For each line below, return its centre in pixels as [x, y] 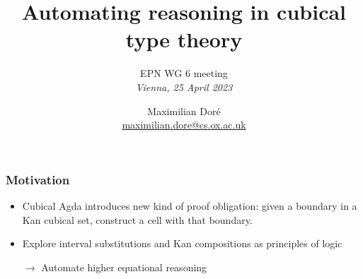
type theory [184, 39]
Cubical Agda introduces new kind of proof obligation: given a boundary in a [190, 205]
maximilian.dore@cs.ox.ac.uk [184, 125]
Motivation [38, 179]
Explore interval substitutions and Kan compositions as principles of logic [182, 243]
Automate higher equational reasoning [124, 267]
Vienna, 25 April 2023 [184, 87]
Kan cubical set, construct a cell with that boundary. [137, 219]
